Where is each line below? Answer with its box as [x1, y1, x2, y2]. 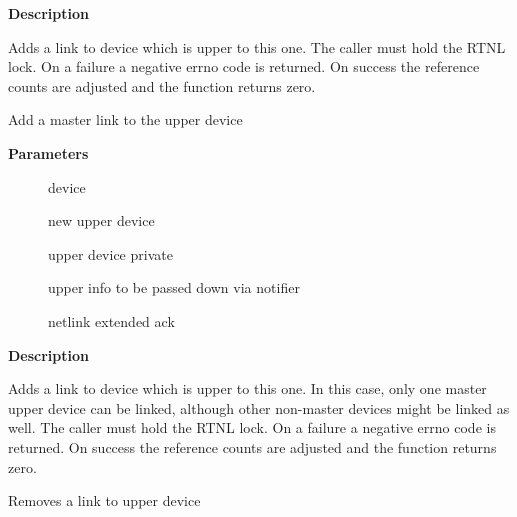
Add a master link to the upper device [8, 109, 243, 130]
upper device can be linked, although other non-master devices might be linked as [8, 397, 510, 418]
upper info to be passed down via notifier [48, 277, 300, 298]
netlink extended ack [48, 310, 175, 331]
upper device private [48, 243, 173, 264]
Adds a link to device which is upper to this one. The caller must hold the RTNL [8, 36, 506, 57]
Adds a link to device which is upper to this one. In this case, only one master [8, 378, 487, 399]
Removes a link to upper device [8, 490, 201, 511]
